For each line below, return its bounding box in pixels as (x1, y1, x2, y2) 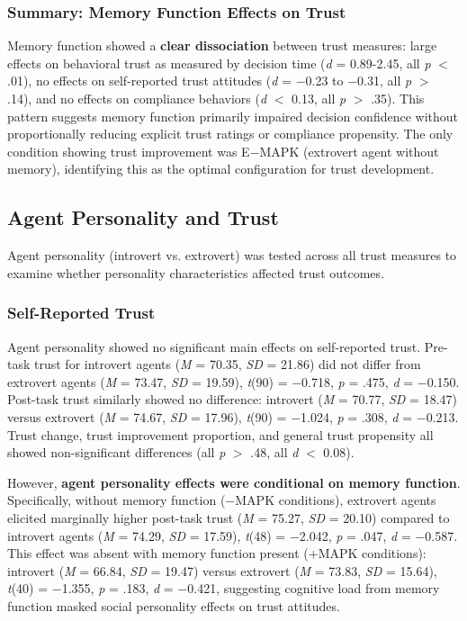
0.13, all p (292, 89, 346, 107)
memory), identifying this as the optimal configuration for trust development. (7, 159, 435, 178)
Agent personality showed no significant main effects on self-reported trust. (7, 337, 421, 355)
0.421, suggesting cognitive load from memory (187, 579, 440, 598)
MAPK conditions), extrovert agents (235, 490, 436, 509)
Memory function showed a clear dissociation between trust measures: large (7, 36, 437, 55)
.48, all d (250, 443, 299, 462)
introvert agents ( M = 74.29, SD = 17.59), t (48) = (7, 526, 286, 544)
